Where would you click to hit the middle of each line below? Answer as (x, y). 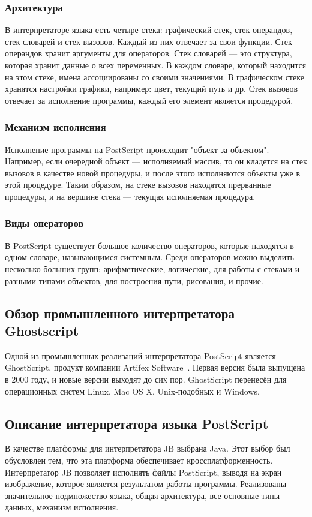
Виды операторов (44, 223)
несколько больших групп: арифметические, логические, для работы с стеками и (152, 268)
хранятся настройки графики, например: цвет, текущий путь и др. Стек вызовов (151, 88)
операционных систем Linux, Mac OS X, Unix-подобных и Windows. (132, 391)
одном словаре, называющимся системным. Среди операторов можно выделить (149, 257)
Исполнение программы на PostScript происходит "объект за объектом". (137, 149)
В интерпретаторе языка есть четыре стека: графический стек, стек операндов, (149, 30)
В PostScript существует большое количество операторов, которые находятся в (149, 245)
